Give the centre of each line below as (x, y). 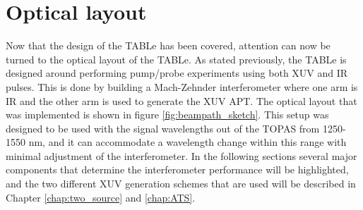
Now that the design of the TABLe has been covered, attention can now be (168, 45)
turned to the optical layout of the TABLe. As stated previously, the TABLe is (176, 59)
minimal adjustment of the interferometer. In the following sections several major (181, 155)
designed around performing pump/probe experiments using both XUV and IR (177, 73)
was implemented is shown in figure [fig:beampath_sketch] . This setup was (167, 115)
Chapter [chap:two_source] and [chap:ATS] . (101, 197)
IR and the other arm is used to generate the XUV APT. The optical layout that (181, 100)
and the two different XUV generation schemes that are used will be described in (181, 184)
